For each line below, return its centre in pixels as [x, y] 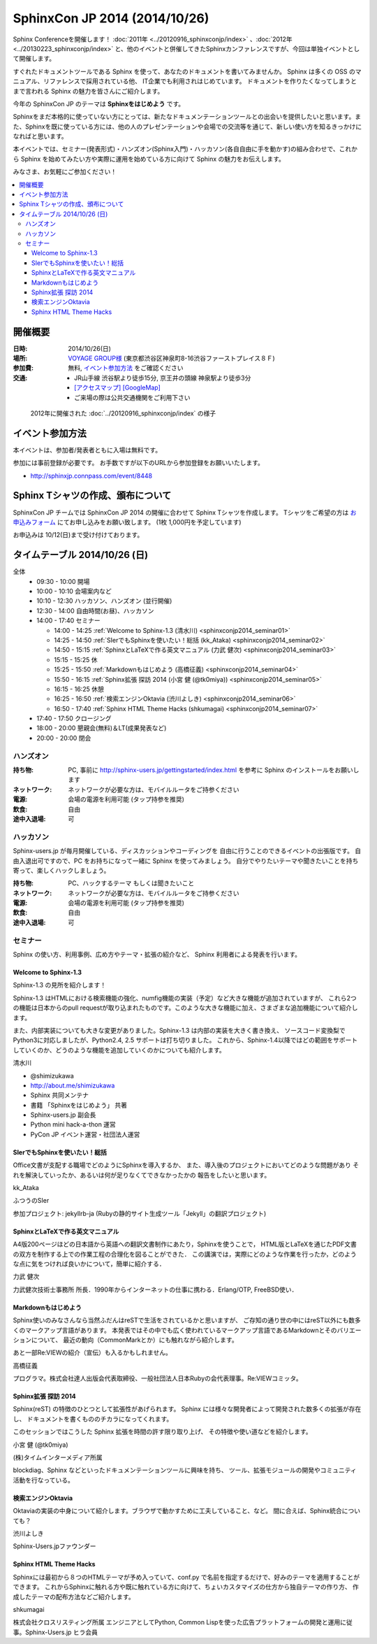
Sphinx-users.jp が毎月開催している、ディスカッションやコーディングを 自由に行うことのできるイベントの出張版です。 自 [187, 851]
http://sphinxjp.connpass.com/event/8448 [91, 476]
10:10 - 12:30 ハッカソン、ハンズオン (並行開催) [104, 601]
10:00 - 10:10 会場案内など [74, 592]
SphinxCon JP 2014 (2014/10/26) [111, 18]
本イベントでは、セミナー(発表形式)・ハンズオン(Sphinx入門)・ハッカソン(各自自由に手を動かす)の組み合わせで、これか [185, 149]
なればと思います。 [40, 136]
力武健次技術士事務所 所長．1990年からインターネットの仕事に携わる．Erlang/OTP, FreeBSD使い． [155, 1289]
